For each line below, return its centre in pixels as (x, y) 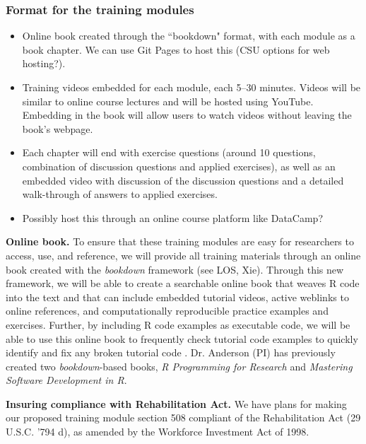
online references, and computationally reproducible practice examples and (167, 311)
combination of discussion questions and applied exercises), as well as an (179, 166)
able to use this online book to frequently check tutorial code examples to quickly (182, 338)
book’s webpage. (58, 128)
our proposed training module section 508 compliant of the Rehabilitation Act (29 (183, 417)
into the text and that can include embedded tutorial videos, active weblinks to (177, 297)
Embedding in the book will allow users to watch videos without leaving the (187, 115)
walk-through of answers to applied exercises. (120, 194)
